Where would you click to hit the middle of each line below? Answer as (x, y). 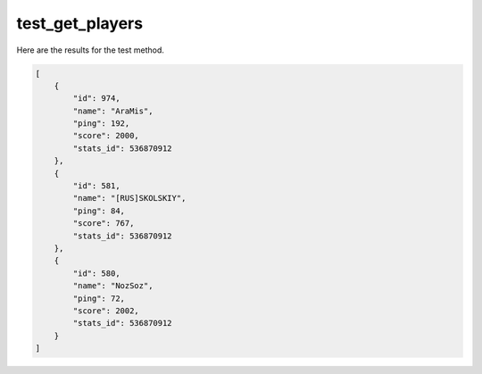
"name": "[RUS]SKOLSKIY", (129, 198)
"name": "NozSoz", (113, 286)
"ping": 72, (99, 298)
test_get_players (79, 23)
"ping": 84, (99, 211)
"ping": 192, (101, 124)
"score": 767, (104, 224)
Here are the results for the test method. (91, 50)
